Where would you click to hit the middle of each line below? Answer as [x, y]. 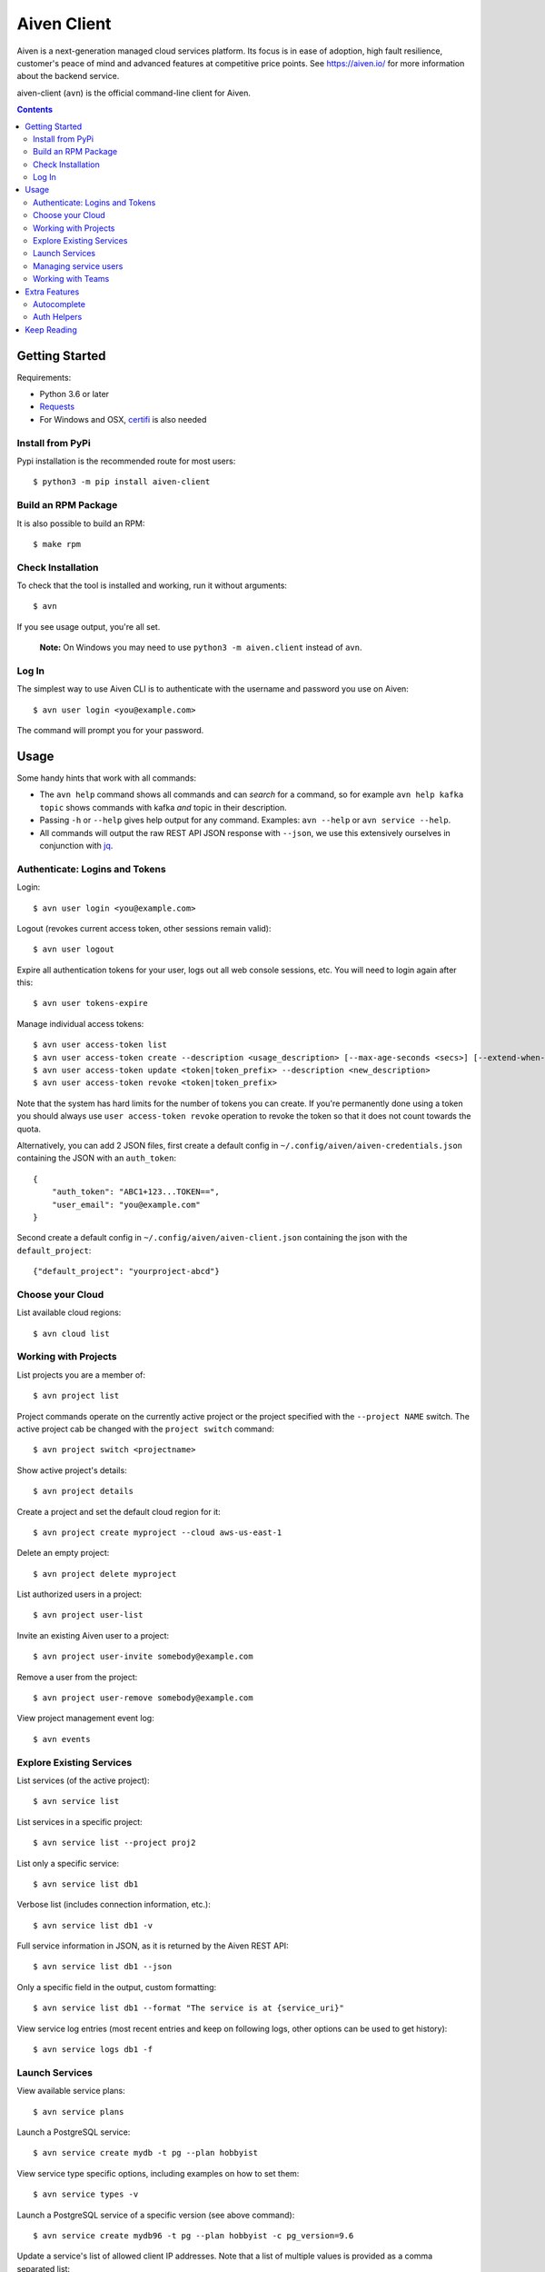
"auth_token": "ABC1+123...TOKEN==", [135, 1192]
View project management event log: [85, 1719]
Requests [57, 407]
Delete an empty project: [63, 1553]
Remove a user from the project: [77, 1677]
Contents [35, 110]
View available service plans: [71, 2091]
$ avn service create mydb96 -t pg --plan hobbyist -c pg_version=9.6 [193, 2235]
